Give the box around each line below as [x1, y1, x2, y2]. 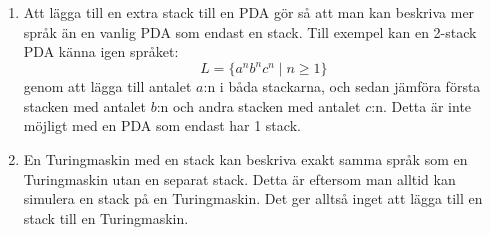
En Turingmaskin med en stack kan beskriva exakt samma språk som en [23, 149, 468, 170]
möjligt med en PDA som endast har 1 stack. [23, 115, 301, 136]
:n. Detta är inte [371, 95, 472, 116]
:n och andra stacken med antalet [156, 95, 361, 116]
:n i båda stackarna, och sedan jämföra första [203, 76, 481, 97]
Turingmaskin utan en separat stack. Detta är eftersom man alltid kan [23, 168, 456, 189]
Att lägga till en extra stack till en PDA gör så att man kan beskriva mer [23, 2, 475, 22]
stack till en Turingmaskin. [23, 207, 189, 228]
